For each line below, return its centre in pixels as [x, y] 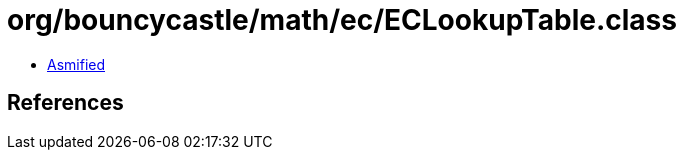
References [65, 103]
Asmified [76, 64]
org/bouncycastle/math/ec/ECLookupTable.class [342, 20]
